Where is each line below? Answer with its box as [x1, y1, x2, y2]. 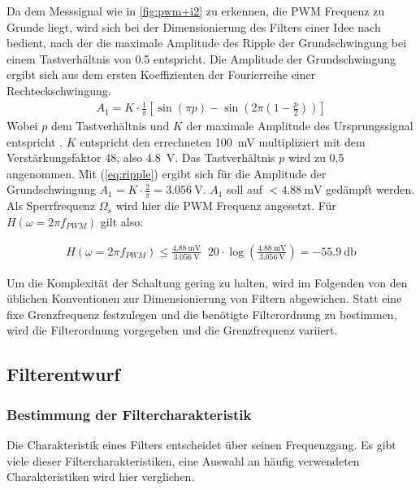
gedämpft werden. [326, 181, 415, 198]
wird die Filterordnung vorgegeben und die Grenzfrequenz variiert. [6, 322, 338, 339]
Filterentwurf [6, 361, 120, 387]
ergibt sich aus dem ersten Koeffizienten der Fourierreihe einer [6, 66, 316, 83]
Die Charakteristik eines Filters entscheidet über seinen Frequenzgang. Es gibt [6, 435, 396, 453]
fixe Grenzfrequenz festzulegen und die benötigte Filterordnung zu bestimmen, [6, 305, 397, 322]
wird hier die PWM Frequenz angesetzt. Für [115, 197, 336, 214]
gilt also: [100, 212, 144, 230]
